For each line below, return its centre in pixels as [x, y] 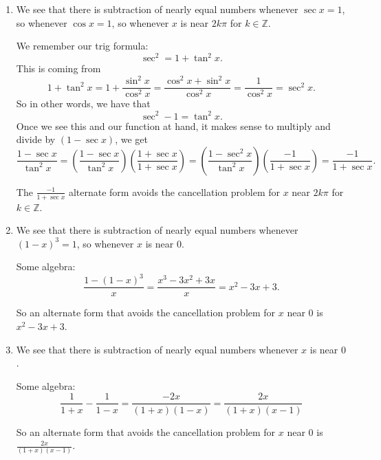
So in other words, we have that [83, 103]
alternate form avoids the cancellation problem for [174, 191]
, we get [131, 139]
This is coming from [58, 68]
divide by [36, 139]
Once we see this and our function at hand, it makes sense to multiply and [173, 125]
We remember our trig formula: [82, 46]
